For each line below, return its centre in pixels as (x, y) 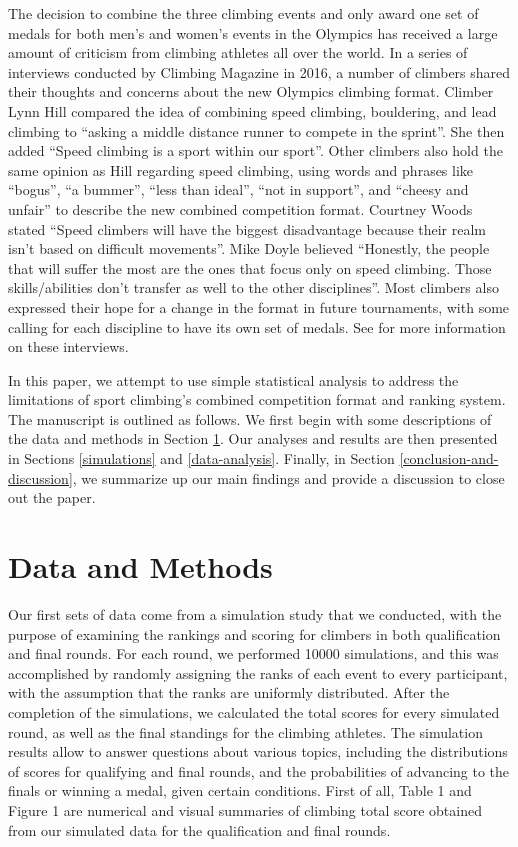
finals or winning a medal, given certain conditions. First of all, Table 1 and (240, 790)
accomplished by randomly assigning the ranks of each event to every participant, (258, 672)
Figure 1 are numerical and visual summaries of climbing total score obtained (245, 809)
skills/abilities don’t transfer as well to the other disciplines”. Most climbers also (253, 287)
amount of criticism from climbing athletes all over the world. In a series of (238, 52)
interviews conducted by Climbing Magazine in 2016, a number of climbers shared (259, 71)
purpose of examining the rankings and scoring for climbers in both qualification (254, 633)
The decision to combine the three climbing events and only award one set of (243, 13)
